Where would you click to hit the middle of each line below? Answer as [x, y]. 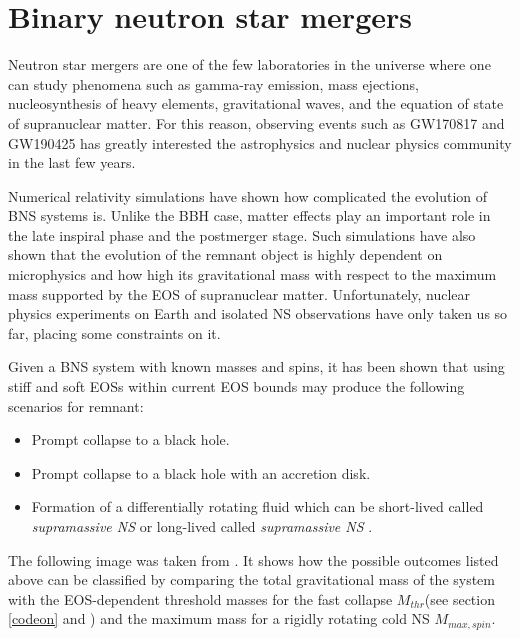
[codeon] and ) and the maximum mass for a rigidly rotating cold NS [219, 618]
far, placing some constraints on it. [114, 332]
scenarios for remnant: [76, 405]
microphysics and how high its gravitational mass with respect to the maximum [252, 274]
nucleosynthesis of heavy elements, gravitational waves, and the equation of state [256, 103]
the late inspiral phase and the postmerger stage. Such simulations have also [242, 234]
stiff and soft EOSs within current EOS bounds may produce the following [236, 386]
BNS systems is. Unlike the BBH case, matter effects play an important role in [249, 215]
